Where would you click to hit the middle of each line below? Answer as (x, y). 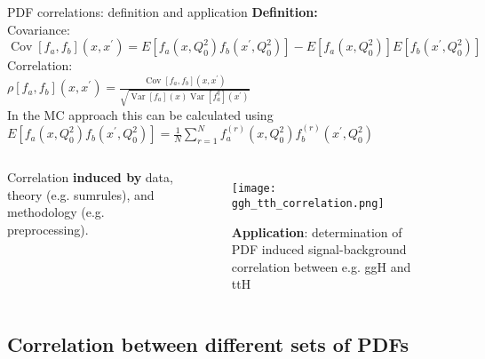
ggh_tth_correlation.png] (308, 203)
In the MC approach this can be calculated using (140, 114)
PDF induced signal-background (319, 249)
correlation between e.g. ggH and (321, 266)
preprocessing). (48, 229)
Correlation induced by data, (90, 177)
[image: (254, 189)
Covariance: (39, 29)
